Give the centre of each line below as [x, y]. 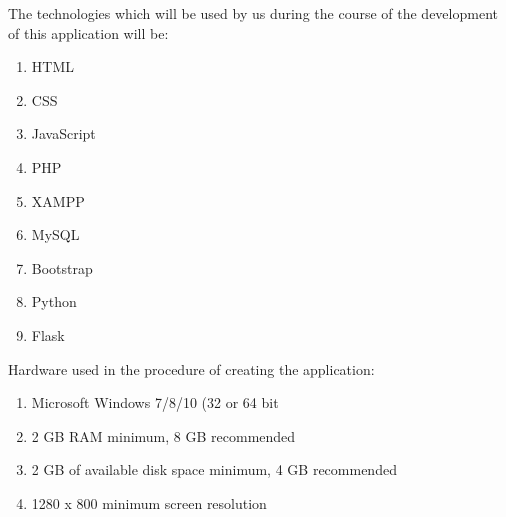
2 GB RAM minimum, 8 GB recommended [163, 435]
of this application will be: [88, 32]
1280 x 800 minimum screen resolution [149, 502]
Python [54, 301]
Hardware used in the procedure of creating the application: [191, 368]
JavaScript [63, 133]
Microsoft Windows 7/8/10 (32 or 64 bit [155, 402]
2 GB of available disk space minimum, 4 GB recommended [214, 469]
